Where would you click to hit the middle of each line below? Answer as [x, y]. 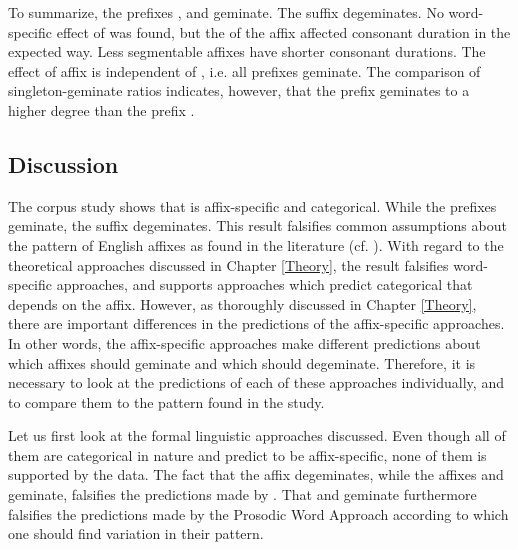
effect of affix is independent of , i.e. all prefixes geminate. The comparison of [244, 70]
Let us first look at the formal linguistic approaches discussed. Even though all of [257, 435]
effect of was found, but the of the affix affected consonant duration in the [283, 31]
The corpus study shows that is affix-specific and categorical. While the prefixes [252, 205]
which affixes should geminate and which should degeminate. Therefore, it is [242, 362]
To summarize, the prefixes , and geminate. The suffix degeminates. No [226, 12]
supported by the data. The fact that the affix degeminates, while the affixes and [256, 474]
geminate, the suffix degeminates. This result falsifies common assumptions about [257, 225]
